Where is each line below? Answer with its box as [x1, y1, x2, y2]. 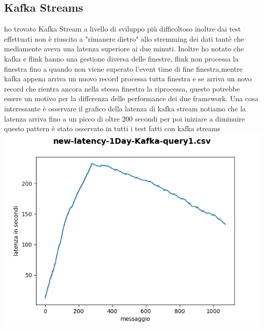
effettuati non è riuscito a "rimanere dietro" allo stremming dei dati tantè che [4, 33, 244, 44]
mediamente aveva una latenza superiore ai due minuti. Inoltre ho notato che [4, 43, 244, 54]
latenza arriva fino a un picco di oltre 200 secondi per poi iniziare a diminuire [4, 113, 245, 124]
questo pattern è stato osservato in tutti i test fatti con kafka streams [4, 123, 221, 134]
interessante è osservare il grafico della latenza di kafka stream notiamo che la [4, 103, 246, 113]
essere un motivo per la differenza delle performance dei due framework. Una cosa [4, 93, 258, 104]
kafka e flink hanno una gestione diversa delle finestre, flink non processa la [4, 53, 239, 64]
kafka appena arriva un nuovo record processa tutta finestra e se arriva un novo [4, 73, 252, 84]
